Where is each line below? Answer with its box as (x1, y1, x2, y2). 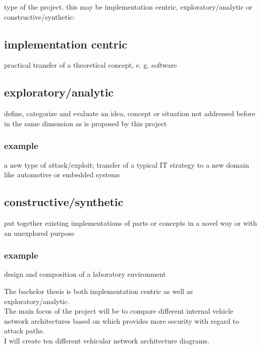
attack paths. (4, 325, 45, 336)
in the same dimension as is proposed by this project (4, 118, 167, 128)
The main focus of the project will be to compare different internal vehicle (4, 306, 234, 316)
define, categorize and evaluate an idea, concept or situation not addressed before (4, 108, 255, 119)
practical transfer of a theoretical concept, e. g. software (4, 60, 177, 70)
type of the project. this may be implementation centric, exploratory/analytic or (4, 2, 252, 12)
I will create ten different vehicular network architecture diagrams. (4, 335, 210, 345)
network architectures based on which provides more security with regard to (4, 315, 239, 326)
